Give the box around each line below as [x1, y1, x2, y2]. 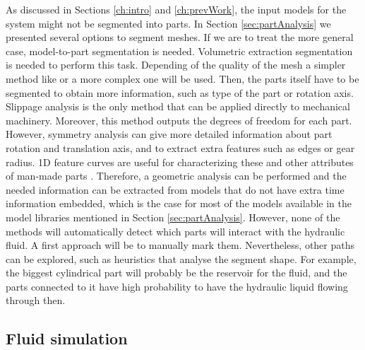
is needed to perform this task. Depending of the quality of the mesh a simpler [6, 57, 346, 72]
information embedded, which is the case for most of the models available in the [6, 196, 352, 211]
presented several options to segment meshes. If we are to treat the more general [6, 30, 354, 45]
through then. [6, 293, 66, 308]
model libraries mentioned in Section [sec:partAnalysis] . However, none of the [6, 209, 340, 224]
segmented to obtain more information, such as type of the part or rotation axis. [6, 85, 354, 100]
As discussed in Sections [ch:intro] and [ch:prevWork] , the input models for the [6, 2, 347, 16]
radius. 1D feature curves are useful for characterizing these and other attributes [6, 154, 354, 169]
